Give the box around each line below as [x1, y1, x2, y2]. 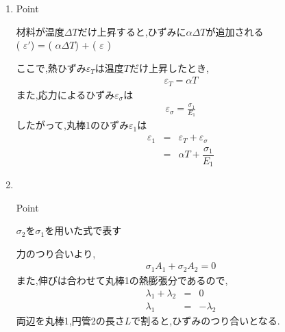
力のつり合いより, [16, 246, 96, 260]
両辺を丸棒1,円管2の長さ [16, 314, 125, 328]
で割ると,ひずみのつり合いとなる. [131, 314, 280, 328]
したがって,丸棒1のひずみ [16, 118, 129, 132]
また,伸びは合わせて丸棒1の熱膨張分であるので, [16, 272, 228, 287]
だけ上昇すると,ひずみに [77, 24, 186, 38]
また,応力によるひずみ [16, 87, 115, 101]
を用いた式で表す [45, 223, 122, 238]
